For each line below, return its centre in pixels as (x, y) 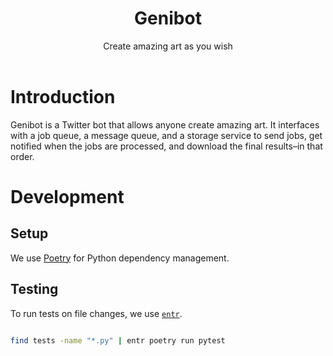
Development (67, 196)
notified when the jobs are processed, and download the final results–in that (166, 146)
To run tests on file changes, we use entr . (96, 313)
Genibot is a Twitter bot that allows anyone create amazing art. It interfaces (165, 124)
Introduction (63, 96)
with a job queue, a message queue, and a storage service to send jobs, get (166, 135)
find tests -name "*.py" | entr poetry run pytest (118, 340)
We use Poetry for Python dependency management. (120, 258)
